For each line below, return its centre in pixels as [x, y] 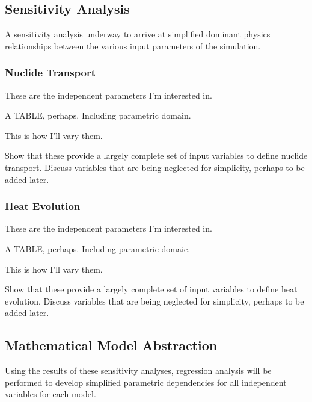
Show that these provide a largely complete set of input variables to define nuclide [156, 156]
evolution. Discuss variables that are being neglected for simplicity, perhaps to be [154, 301]
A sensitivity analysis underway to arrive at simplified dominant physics [138, 34]
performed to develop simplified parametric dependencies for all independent [146, 382]
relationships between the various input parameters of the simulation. [133, 45]
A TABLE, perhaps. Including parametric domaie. [98, 248]
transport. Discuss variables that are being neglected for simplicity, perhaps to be [155, 167]
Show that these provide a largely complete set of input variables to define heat [151, 289]
